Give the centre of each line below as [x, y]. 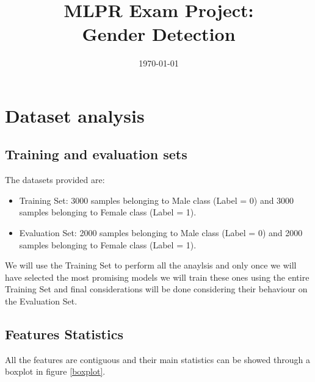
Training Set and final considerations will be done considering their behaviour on [156, 289]
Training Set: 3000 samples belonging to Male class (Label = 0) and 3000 [157, 200]
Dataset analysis [75, 115]
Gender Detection [159, 34]
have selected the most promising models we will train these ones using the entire [157, 277]
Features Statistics [64, 334]
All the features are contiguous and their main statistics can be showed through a [157, 359]
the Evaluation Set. [41, 301]
